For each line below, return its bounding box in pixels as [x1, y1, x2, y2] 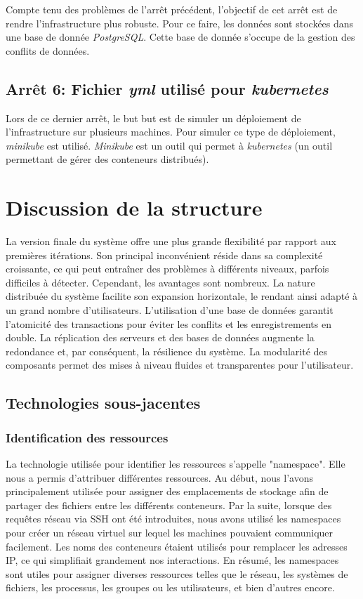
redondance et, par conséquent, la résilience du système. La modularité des [6, 343, 328, 358]
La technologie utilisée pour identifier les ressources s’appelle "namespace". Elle [6, 456, 345, 471]
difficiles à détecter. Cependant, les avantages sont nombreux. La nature [6, 275, 315, 289]
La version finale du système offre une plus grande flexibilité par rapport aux [6, 234, 336, 249]
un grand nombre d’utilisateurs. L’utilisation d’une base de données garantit [6, 303, 334, 317]
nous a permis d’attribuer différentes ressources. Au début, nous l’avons [6, 470, 313, 485]
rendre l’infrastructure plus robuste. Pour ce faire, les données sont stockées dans [6, 15, 354, 30]
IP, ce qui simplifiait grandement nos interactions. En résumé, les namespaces [6, 553, 339, 567]
